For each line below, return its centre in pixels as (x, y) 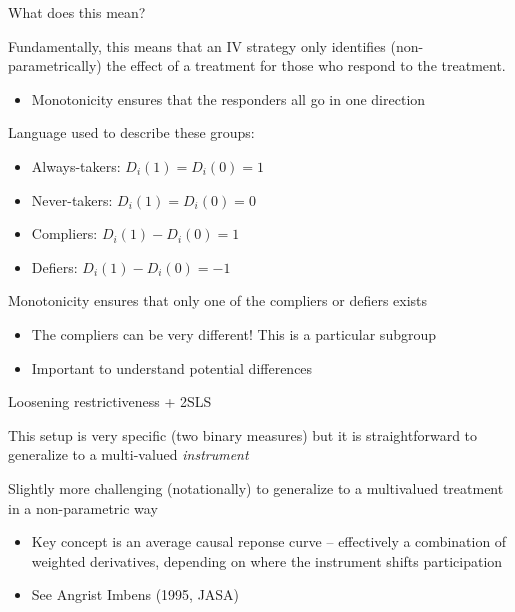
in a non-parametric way (83, 507)
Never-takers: (72, 199)
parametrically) (55, 65)
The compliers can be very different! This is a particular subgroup (234, 333)
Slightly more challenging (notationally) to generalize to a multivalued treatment (256, 487)
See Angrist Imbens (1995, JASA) (135, 594)
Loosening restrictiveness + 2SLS (110, 401)
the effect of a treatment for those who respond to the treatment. (306, 65)
